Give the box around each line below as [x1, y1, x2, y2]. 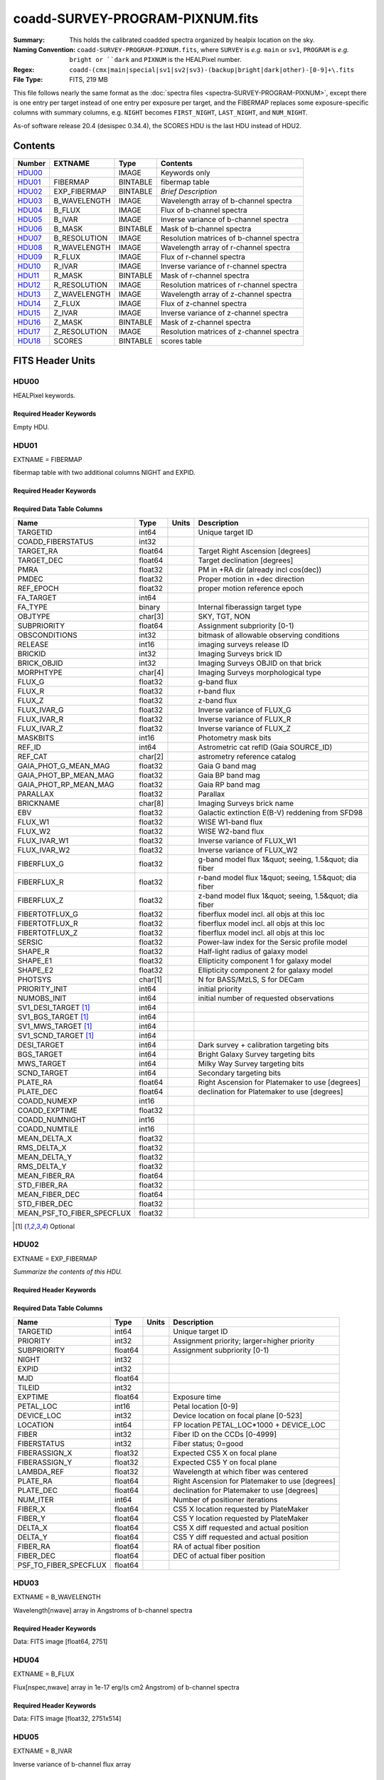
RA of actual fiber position [173, 1541, 260, 1551]
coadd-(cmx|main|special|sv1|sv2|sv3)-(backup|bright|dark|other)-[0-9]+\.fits [69, 66, 355, 74]
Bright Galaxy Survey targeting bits [198, 1049, 316, 1059]
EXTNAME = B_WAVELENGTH [13, 1593, 101, 1601]
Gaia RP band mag [198, 780, 260, 790]
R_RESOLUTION [53, 280, 108, 290]
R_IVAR [53, 261, 78, 271]
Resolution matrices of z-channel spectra [160, 326, 299, 336]
